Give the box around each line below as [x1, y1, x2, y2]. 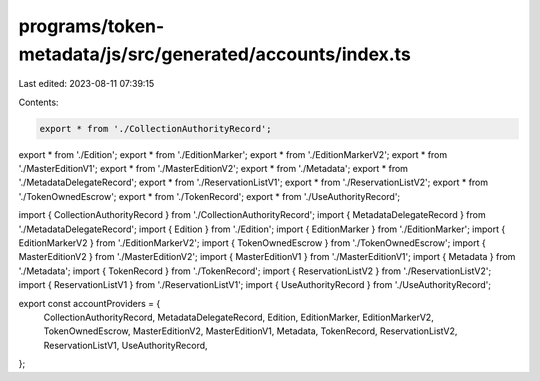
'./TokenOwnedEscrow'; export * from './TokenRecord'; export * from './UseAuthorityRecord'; [18, 190, 401, 202]
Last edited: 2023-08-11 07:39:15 [18, 78, 155, 90]
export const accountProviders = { [18, 297, 161, 309]
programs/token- [18, 15, 165, 37]
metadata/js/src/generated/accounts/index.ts [18, 43, 412, 65]
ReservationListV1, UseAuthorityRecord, [43, 339, 209, 351]
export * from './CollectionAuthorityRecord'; [39, 123, 272, 134]
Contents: [18, 96, 59, 108]
